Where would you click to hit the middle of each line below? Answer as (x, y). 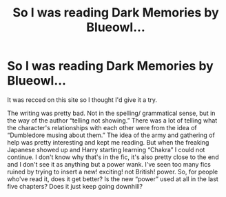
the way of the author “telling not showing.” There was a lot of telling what (112, 120)
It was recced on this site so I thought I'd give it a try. (82, 100)
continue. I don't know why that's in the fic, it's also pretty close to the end (113, 157)
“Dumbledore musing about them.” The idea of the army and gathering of (111, 135)
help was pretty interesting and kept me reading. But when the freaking (108, 142)
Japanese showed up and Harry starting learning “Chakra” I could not (106, 149)
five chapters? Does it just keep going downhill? (75, 186)
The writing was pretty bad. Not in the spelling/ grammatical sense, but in (111, 113)
